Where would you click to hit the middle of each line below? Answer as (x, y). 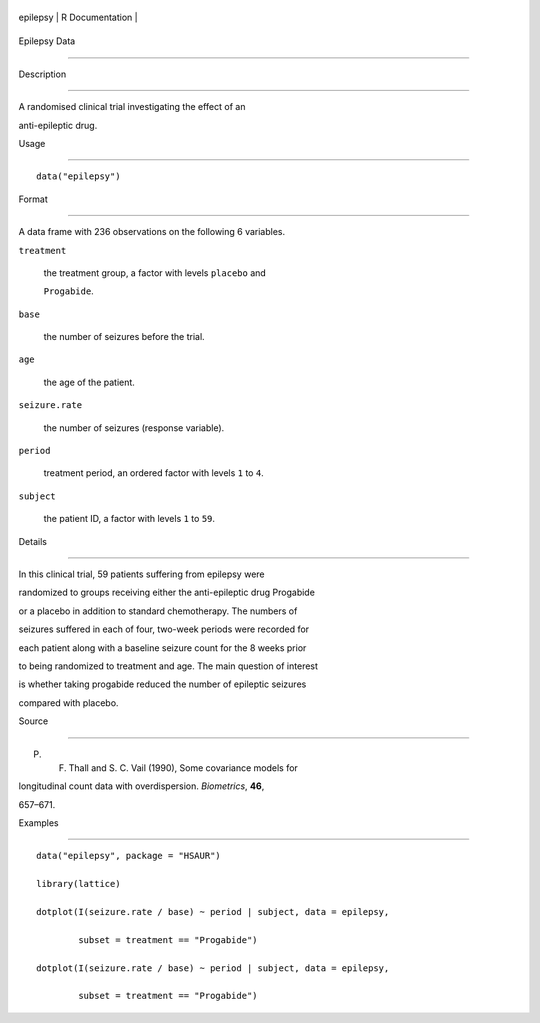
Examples (38, 823)
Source (33, 721)
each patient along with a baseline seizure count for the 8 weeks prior (162, 647)
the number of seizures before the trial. (124, 337)
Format (33, 199)
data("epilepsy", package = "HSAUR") (129, 856)
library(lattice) (78, 884)
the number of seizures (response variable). (134, 427)
